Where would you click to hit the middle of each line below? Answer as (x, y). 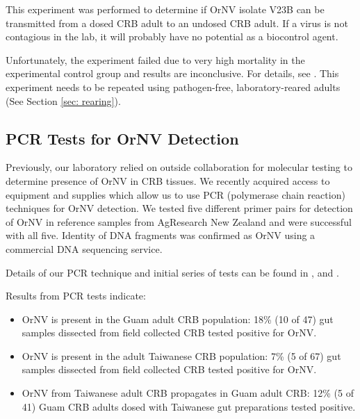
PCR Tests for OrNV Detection (122, 138)
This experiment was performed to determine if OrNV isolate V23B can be (165, 9)
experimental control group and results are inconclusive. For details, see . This (172, 73)
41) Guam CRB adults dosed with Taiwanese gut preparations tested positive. (189, 406)
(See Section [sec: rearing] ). (63, 100)
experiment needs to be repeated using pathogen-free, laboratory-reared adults (173, 87)
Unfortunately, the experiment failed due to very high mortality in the (155, 59)
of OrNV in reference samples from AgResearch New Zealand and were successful (179, 221)
